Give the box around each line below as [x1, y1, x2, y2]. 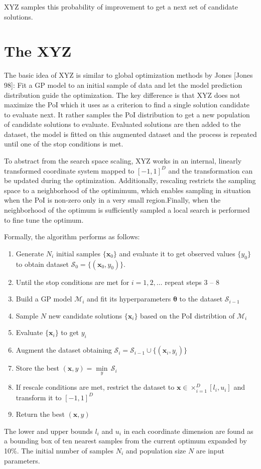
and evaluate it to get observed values [119, 248, 235, 258]
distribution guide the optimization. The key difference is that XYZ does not [4, 89, 240, 100]
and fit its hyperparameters [87, 293, 171, 304]
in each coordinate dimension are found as [123, 425, 253, 436]
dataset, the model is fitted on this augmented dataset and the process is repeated [4, 128, 257, 139]
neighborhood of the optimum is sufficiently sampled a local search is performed [4, 205, 250, 215]
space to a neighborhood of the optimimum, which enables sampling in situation [4, 185, 251, 195]
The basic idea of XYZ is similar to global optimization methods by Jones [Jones [4, 70, 253, 80]
